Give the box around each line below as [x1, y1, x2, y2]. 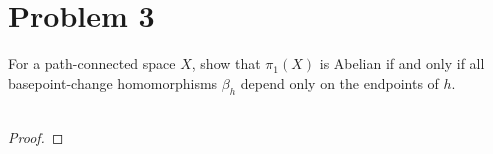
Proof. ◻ [8, 127, 64, 148]
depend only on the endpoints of [240, 72, 439, 93]
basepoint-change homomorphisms [8, 72, 218, 93]
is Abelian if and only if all [319, 53, 485, 74]
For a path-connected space [8, 53, 176, 74]
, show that [191, 53, 261, 74]
